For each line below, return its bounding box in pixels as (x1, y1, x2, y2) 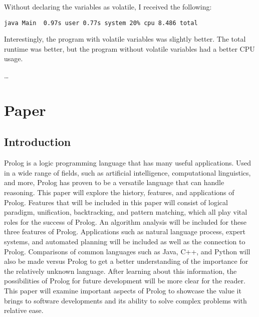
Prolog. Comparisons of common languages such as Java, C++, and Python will (4, 246, 250, 256)
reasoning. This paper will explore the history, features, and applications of (4, 187, 234, 197)
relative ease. (4, 305, 44, 315)
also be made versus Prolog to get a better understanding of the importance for (4, 256, 248, 266)
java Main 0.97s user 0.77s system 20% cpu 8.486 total (4, 19, 198, 27)
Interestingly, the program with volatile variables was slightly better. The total (4, 34, 246, 44)
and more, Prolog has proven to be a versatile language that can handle (4, 177, 224, 188)
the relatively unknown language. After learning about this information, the (4, 265, 237, 276)
